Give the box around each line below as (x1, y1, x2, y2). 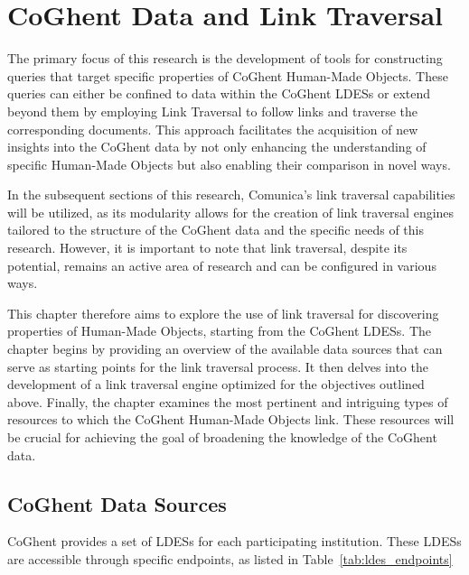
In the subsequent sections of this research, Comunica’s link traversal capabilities (7, 185, 455, 204)
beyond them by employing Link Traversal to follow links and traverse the (7, 101, 418, 120)
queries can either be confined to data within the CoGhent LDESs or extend (7, 84, 431, 103)
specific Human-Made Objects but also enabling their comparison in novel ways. (7, 154, 451, 173)
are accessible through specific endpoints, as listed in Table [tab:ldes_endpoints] (7, 549, 453, 568)
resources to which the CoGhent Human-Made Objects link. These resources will (7, 410, 455, 429)
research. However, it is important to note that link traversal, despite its (7, 238, 408, 257)
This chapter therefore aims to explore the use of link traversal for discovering (7, 303, 439, 322)
